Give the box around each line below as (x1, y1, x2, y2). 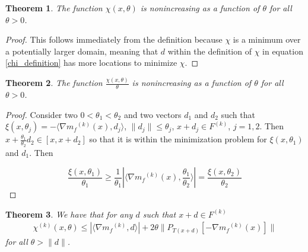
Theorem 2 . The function (5, 76, 103, 89)
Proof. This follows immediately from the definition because (5, 33, 223, 46)
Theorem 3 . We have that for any (5, 208, 133, 220)
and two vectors (123, 108, 182, 120)
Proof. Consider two (5, 108, 78, 120)
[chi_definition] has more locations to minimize (5, 56, 177, 69)
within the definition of (167, 44, 252, 57)
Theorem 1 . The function (5, 2, 103, 14)
